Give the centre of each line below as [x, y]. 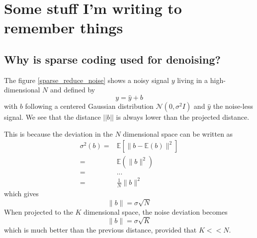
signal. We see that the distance [52, 117]
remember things [64, 28]
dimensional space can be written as [178, 133]
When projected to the [39, 211]
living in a [193, 80]
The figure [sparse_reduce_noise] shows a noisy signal [86, 80]
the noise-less [233, 106]
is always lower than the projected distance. [183, 117]
